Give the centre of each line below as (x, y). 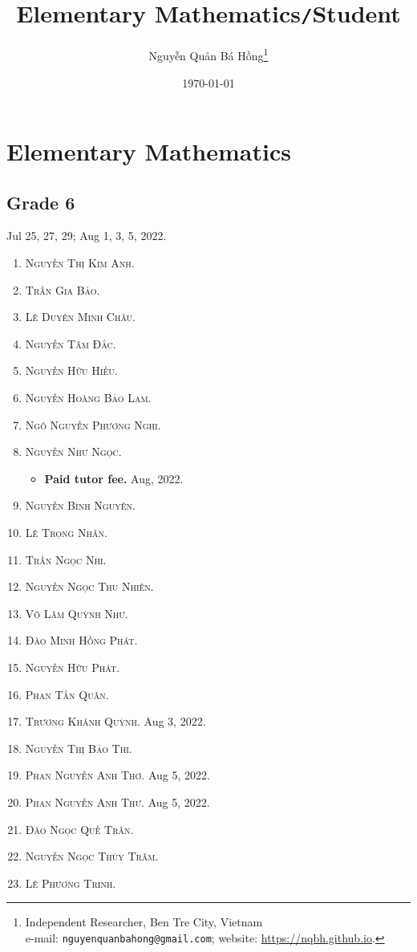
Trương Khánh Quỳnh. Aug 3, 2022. (115, 721)
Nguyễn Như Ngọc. (73, 452)
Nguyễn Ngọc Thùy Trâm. (92, 856)
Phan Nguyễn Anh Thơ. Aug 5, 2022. (117, 775)
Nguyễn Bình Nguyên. (80, 505)
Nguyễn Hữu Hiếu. (71, 370)
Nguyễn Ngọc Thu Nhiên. (89, 586)
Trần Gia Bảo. (63, 289)
